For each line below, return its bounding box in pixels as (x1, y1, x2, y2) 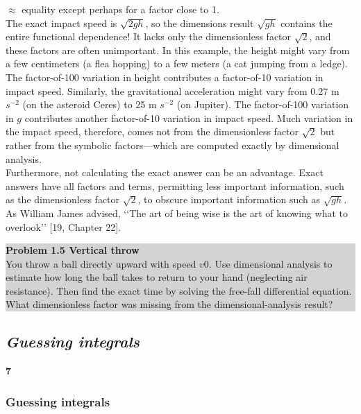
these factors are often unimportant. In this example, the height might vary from (6, 42, 350, 57)
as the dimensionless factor (6, 192, 120, 207)
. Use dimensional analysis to (208, 256, 333, 270)
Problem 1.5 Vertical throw (6, 243, 140, 257)
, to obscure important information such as (137, 192, 320, 207)
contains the (280, 15, 333, 30)
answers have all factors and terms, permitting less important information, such (6, 178, 344, 193)
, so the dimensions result (145, 15, 254, 30)
